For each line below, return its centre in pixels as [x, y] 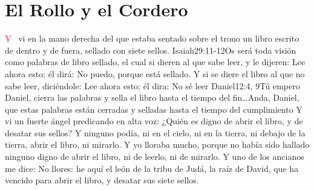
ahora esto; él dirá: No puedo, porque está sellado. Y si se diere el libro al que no [155, 73]
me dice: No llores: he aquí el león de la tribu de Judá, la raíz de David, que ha [152, 168]
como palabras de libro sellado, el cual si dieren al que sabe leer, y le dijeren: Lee [155, 62]
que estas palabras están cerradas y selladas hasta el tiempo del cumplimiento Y [154, 109]
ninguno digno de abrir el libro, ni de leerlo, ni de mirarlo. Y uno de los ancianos [155, 157]
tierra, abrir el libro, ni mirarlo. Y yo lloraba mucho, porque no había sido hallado [157, 144]
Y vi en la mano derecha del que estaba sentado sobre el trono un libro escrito [152, 38]
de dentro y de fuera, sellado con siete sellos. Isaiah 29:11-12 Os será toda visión [151, 50]
